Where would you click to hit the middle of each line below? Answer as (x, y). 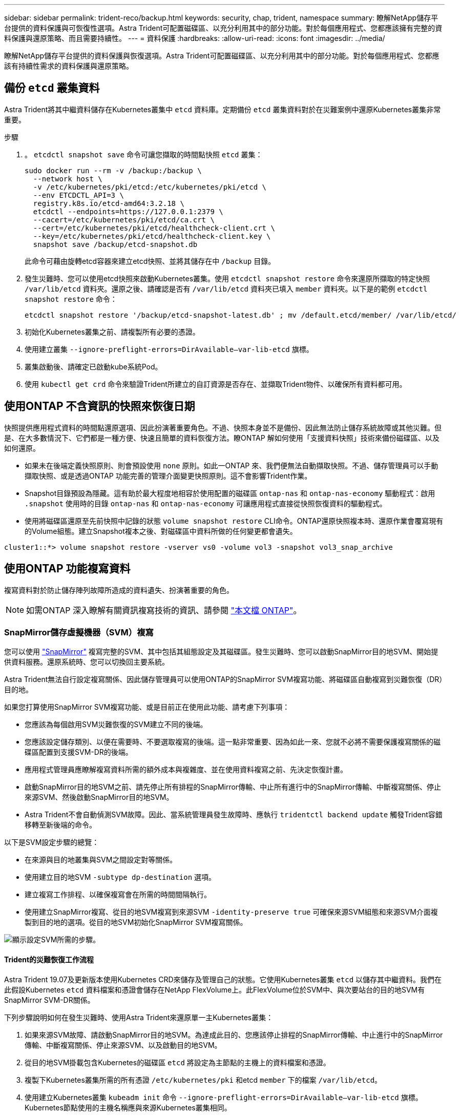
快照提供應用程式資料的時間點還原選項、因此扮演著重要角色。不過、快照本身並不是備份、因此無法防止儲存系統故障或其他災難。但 (223, 427)
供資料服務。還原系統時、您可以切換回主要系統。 (87, 662)
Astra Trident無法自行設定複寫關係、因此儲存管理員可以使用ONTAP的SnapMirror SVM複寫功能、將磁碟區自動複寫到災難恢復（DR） (224, 679)
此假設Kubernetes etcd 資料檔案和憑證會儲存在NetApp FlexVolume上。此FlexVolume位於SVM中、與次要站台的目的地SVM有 (215, 989)
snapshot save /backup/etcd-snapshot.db (115, 244)
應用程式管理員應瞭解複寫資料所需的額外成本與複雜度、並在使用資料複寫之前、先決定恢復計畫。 (186, 770)
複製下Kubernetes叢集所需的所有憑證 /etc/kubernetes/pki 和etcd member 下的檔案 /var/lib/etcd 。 (203, 1080)
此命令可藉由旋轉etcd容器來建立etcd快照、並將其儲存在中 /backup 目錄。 (150, 261)
